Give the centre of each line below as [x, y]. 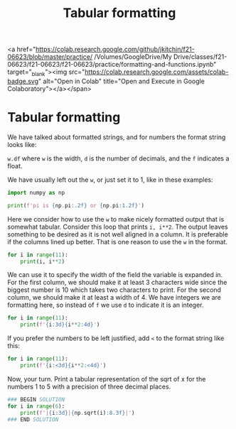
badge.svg [23, 81]
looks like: [22, 144]
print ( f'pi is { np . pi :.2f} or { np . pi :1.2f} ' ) [76, 205]
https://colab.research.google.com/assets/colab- [156, 72]
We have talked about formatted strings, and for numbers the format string [117, 137]
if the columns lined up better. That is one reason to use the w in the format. [118, 241]
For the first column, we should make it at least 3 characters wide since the [117, 283]
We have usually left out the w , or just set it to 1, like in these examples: [110, 180]
